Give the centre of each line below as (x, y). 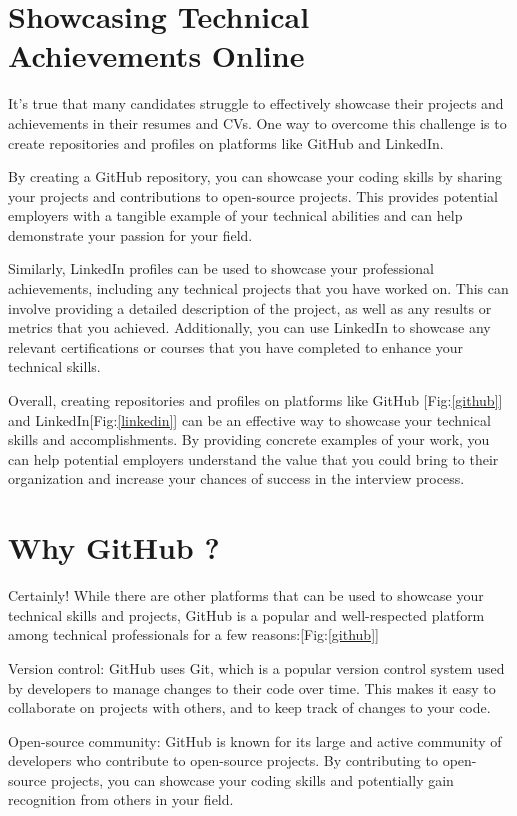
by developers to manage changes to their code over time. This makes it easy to (252, 687)
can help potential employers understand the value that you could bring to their (253, 458)
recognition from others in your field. (121, 799)
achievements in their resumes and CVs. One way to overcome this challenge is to (257, 122)
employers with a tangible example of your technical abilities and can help (235, 215)
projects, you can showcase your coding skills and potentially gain (252, 779)
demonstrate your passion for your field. (130, 234)
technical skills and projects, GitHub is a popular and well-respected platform (246, 614)
